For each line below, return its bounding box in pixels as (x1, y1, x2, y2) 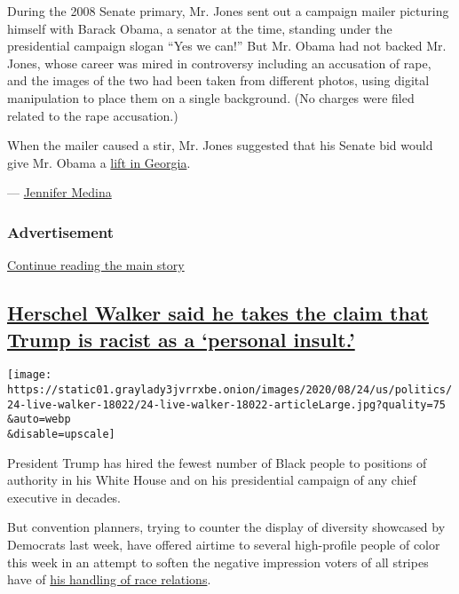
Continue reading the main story (7, 256, 185, 274)
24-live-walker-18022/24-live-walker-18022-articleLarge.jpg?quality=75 (7, 398, 446, 411)
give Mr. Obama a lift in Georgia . (7, 153, 191, 171)
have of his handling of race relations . (7, 570, 211, 589)
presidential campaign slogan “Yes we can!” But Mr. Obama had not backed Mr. (7, 36, 447, 55)
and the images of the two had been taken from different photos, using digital (7, 71, 430, 90)
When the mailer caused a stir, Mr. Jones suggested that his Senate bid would (7, 136, 433, 154)
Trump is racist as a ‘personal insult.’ (7, 325, 355, 352)
